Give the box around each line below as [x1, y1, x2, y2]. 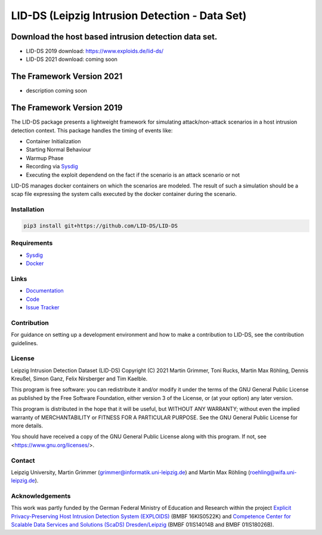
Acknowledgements [11, 492, 71, 500]
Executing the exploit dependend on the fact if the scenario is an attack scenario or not [26, 171, 240, 179]
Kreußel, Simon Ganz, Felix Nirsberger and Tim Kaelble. [11, 375, 148, 382]
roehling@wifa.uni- [249, 469, 297, 476]
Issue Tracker [26, 303, 60, 310]
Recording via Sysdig [26, 163, 79, 170]
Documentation [26, 287, 64, 294]
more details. [11, 422, 44, 429]
